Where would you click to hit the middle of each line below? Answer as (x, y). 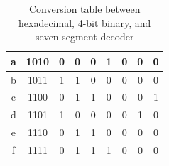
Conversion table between (85, 9)
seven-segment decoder (84, 37)
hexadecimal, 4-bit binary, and (85, 22)
